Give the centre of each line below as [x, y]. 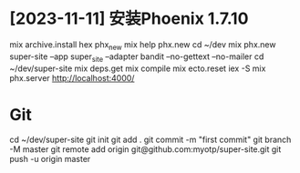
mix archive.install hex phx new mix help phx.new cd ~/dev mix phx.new [143, 45]
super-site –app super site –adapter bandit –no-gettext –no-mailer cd [137, 57]
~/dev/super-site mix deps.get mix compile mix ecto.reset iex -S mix [138, 68]
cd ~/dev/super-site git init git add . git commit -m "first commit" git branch [150, 140]
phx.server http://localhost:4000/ [72, 77]
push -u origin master [50, 159]
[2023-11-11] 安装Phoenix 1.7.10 [129, 19]
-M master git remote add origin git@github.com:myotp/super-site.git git [145, 149]
